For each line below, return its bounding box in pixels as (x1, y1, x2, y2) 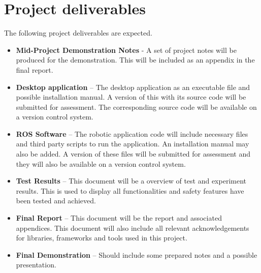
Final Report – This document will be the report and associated (16, 213, 222, 223)
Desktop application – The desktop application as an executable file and (16, 81, 250, 92)
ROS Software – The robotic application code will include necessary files (16, 128, 248, 139)
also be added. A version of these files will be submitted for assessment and (16, 148, 250, 159)
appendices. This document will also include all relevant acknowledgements (16, 222, 249, 233)
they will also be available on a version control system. (16, 158, 186, 169)
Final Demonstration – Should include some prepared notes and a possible (16, 249, 257, 260)
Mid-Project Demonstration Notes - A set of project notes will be (16, 44, 237, 55)
